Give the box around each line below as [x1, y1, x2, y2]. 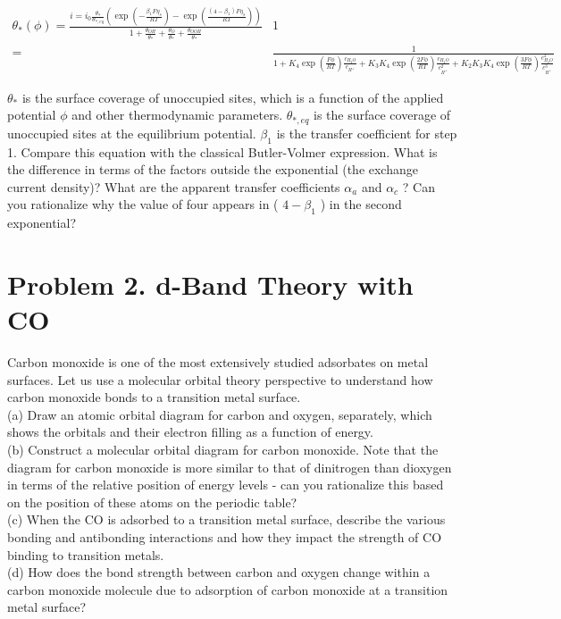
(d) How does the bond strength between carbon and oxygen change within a [7, 563, 431, 581]
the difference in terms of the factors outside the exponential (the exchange [7, 160, 418, 179]
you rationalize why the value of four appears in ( [7, 195, 279, 213]
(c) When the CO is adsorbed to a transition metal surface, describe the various [7, 510, 446, 529]
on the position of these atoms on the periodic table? [7, 492, 297, 511]
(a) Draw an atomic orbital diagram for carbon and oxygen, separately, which [7, 405, 432, 423]
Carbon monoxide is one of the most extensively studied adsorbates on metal [7, 353, 429, 372]
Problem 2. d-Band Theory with [7, 265, 414, 302]
